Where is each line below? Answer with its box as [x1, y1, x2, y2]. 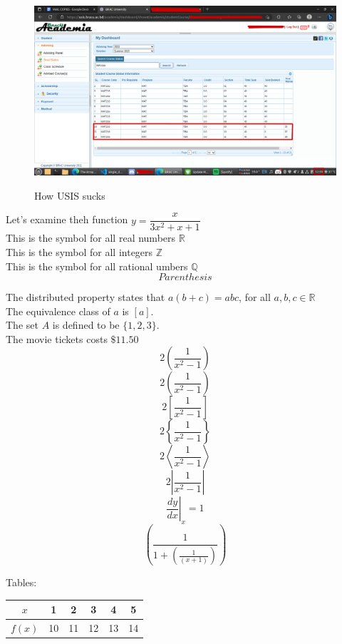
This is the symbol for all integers [6, 244, 153, 259]
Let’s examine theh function [6, 212, 128, 227]
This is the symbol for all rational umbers [6, 258, 188, 273]
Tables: [6, 575, 37, 590]
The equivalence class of [6, 303, 110, 318]
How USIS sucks [34, 188, 105, 203]
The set [6, 317, 38, 332]
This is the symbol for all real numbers [6, 230, 176, 245]
